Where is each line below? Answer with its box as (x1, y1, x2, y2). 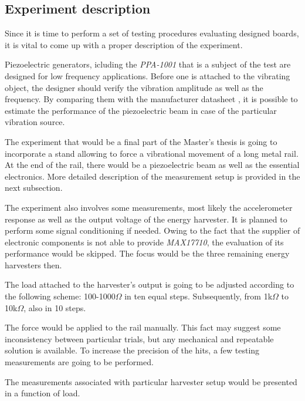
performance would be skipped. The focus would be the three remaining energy (5, 247, 290, 260)
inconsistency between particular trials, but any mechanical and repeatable (5, 332, 274, 345)
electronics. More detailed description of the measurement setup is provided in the (5, 170, 300, 182)
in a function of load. (5, 387, 80, 399)
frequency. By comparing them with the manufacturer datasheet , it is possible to (5, 93, 298, 105)
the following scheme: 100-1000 (5, 290, 116, 302)
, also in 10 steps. (23, 301, 86, 314)
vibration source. (5, 116, 65, 128)
